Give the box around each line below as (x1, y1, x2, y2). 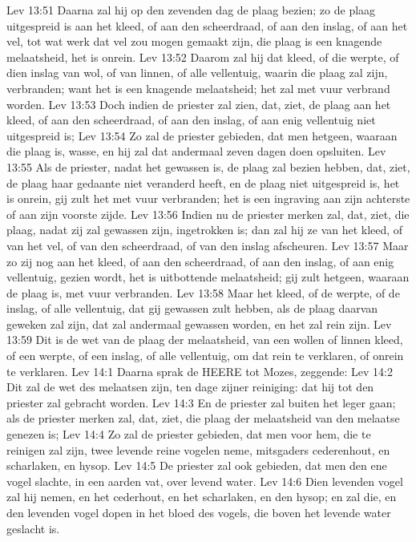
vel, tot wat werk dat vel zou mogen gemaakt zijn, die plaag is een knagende (6, 33, 382, 50)
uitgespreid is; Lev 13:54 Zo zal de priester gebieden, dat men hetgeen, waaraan (6, 127, 398, 144)
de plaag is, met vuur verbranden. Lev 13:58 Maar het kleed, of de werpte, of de (6, 284, 400, 301)
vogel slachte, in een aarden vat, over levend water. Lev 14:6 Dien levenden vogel (6, 472, 403, 489)
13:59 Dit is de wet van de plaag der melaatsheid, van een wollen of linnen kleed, (6, 331, 403, 348)
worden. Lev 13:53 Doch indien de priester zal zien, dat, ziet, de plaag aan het (6, 95, 391, 112)
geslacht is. (6, 520, 60, 536)
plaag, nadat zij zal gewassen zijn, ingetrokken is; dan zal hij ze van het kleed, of (6, 221, 403, 238)
